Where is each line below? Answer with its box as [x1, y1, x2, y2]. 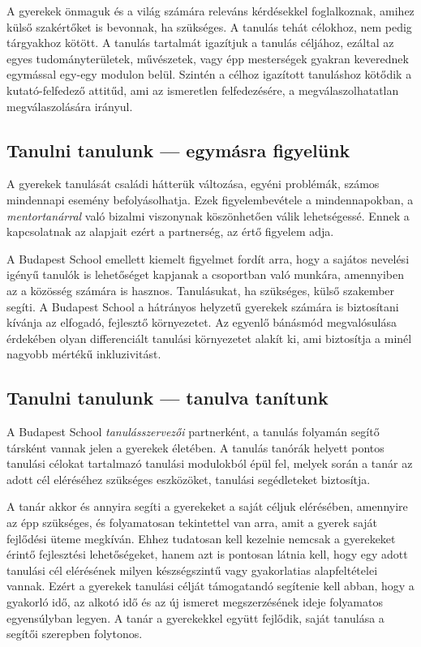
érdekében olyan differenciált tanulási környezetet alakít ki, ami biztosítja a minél [6, 329, 412, 346]
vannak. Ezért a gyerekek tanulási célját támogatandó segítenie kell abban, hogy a [6, 577, 415, 594]
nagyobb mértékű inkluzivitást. [6, 345, 161, 362]
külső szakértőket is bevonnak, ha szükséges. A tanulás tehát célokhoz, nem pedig [6, 18, 412, 35]
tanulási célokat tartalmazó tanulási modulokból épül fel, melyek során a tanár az [6, 455, 413, 472]
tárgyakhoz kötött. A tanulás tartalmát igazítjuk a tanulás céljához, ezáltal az [6, 34, 394, 51]
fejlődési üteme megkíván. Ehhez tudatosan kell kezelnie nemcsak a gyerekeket [6, 529, 396, 546]
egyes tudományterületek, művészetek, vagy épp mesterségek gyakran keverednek [6, 49, 409, 66]
